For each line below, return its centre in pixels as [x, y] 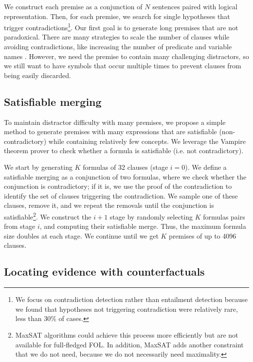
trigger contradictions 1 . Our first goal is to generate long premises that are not [121, 27]
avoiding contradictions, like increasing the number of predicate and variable [118, 47]
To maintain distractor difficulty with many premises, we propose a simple [115, 122]
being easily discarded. [37, 75]
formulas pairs [224, 216]
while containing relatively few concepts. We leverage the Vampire [147, 141]
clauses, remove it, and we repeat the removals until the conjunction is [109, 205]
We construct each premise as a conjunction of [73, 6]
